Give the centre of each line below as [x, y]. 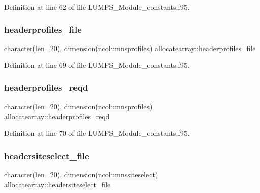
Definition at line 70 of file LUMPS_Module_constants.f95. [97, 133]
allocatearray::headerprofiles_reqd [57, 116]
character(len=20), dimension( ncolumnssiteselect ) [81, 175]
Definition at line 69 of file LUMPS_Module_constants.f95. [97, 65]
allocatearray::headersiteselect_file [58, 184]
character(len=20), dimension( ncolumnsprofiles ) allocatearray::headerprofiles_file [130, 48]
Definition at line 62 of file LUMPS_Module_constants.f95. [97, 7]
